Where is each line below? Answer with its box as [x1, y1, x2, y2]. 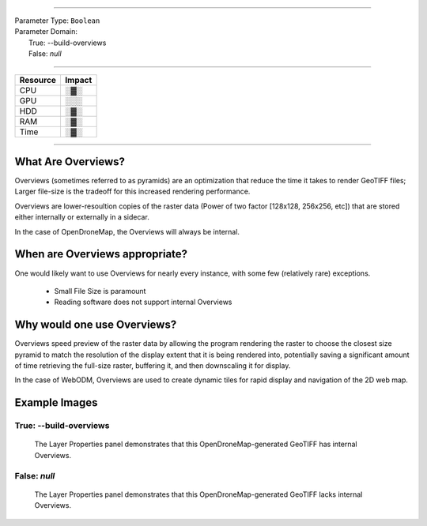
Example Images [14, 396, 98, 410]
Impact [64, 74, 93, 85]
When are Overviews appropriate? [14, 247, 188, 261]
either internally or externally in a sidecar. [14, 212, 149, 222]
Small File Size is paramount [54, 286, 146, 295]
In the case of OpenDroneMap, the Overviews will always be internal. [14, 227, 240, 236]
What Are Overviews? [14, 155, 126, 168]
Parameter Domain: [14, 27, 78, 36]
